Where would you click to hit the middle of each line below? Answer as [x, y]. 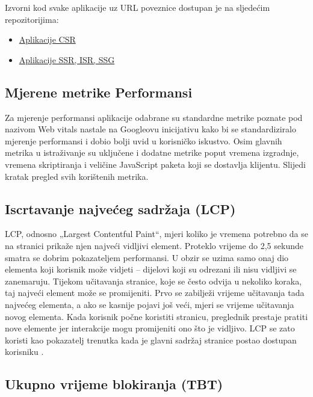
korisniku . [24, 352]
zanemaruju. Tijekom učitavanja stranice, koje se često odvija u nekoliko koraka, [153, 281]
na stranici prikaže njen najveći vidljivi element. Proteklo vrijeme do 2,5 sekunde [154, 245]
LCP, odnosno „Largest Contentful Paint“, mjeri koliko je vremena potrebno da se [157, 234]
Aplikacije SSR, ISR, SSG [67, 59]
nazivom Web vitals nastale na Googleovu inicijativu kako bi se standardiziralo [150, 129]
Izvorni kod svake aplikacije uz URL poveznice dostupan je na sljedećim [138, 7]
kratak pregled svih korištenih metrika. [77, 176]
